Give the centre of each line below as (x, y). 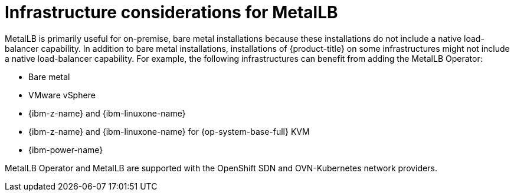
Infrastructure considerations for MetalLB (171, 12)
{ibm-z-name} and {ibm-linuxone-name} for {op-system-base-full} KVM (169, 131)
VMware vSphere (62, 95)
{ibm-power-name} (66, 150)
